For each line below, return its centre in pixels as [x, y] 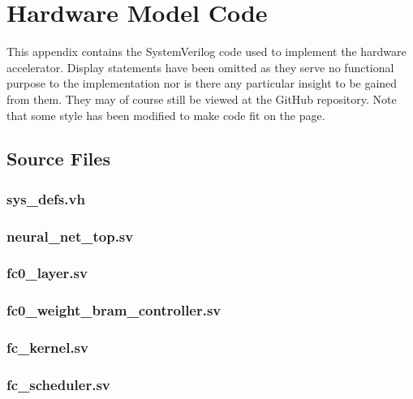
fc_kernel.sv [47, 348]
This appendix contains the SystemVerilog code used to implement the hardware [206, 51]
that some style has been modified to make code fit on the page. [166, 115]
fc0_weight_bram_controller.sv [114, 310]
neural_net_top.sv [70, 236]
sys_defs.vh [46, 198]
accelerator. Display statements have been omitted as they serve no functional [200, 67]
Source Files [58, 159]
